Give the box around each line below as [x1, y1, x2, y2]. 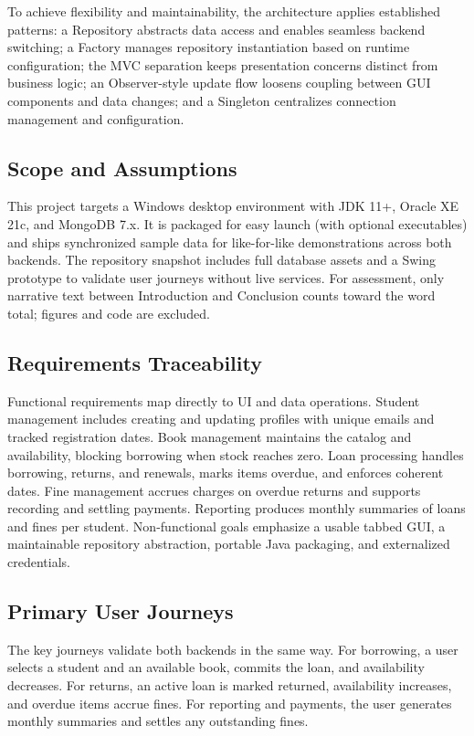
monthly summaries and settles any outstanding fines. [7, 711, 309, 731]
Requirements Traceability [7, 348, 262, 376]
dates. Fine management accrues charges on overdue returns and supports [7, 480, 421, 499]
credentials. [7, 552, 70, 572]
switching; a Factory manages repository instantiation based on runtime [7, 37, 410, 57]
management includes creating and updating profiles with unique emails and [7, 409, 435, 428]
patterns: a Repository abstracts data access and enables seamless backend [7, 19, 426, 38]
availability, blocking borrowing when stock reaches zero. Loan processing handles [7, 445, 464, 464]
